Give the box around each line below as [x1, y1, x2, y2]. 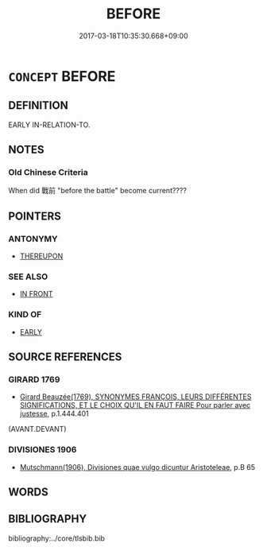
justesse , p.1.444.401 [19, 409, 89, 418]
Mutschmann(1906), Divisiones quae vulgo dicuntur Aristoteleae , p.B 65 [19, 462, 256, 471]
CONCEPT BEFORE [8, 67, 116, 85]
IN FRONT [19, 289, 53, 299]
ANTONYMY [8, 233, 58, 244]
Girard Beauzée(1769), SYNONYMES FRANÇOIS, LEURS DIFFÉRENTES [19, 392, 252, 402]
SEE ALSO [8, 271, 48, 282]
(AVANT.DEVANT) [8, 425, 67, 434]
